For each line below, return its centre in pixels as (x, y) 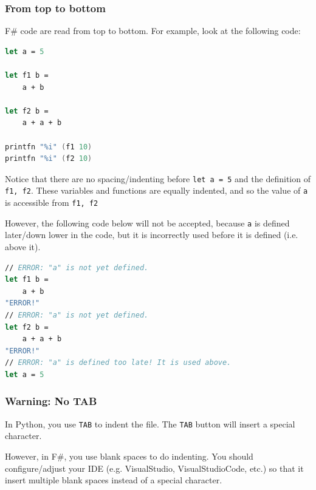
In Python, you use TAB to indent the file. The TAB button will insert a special (150, 424)
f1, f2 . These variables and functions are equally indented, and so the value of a (156, 190)
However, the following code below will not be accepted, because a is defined (147, 223)
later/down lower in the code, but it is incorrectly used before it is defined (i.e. (152, 235)
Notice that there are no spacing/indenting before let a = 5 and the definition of (158, 178)
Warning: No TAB (51, 401)
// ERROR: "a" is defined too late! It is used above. (118, 363)
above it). (23, 246)
